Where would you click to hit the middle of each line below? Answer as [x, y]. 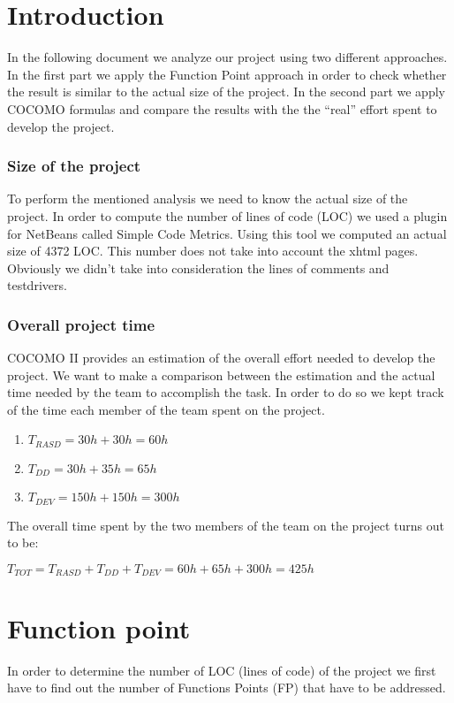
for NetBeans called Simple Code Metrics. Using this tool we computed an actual [227, 233]
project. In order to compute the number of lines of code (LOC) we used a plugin [227, 215]
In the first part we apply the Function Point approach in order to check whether [227, 74]
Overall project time [81, 324]
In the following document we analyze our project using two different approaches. [227, 57]
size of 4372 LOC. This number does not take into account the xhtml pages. [213, 251]
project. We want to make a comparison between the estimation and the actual [221, 374]
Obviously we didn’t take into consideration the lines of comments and [198, 267]
